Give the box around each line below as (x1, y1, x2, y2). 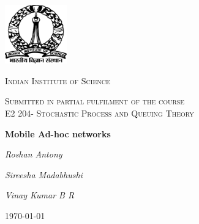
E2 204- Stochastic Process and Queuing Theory (5, 106, 194, 119)
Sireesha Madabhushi (5, 168, 83, 181)
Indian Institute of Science (5, 74, 110, 87)
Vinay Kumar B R (5, 189, 75, 201)
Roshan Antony (5, 148, 62, 161)
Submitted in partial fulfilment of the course (5, 95, 185, 107)
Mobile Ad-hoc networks (5, 127, 111, 140)
